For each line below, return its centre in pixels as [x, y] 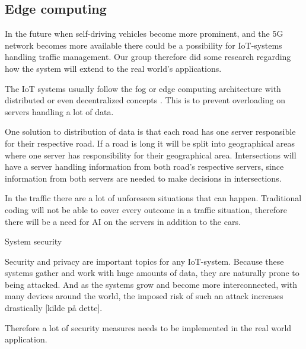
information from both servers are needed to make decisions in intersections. [143, 178]
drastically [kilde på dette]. [54, 308]
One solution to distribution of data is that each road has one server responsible [150, 131]
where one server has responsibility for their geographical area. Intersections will [151, 155]
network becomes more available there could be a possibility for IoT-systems [144, 45]
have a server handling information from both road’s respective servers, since [144, 166]
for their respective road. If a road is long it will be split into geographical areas [150, 143]
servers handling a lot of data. [59, 111]
